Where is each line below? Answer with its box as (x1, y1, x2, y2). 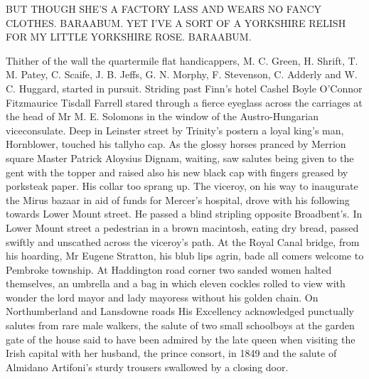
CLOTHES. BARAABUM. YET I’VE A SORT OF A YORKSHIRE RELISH (6, 15, 346, 30)
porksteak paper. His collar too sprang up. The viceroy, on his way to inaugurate (6, 178, 358, 193)
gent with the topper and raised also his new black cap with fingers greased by (6, 164, 348, 179)
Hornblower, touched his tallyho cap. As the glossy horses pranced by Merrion (6, 137, 346, 151)
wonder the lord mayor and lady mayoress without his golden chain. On (6, 289, 319, 304)
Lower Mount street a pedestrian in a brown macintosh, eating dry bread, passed (6, 220, 359, 235)
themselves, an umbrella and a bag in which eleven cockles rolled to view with (6, 276, 346, 291)
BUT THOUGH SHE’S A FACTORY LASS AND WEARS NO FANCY (6, 1, 322, 16)
